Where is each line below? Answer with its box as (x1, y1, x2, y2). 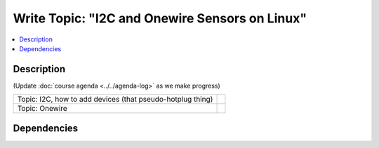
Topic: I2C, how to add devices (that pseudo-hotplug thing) (17, 95, 213, 105)
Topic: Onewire (17, 104, 68, 114)
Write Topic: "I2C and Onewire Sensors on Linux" (13, 11, 307, 26)
